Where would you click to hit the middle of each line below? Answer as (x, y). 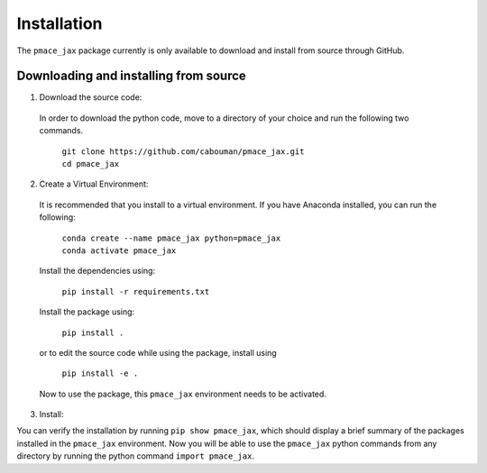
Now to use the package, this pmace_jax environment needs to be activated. (183, 394)
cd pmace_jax (91, 164)
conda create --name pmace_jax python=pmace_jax (171, 238)
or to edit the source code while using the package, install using (158, 352)
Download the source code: (91, 97)
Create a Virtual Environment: (94, 184)
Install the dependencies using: (97, 271)
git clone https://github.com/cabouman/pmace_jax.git (183, 151)
